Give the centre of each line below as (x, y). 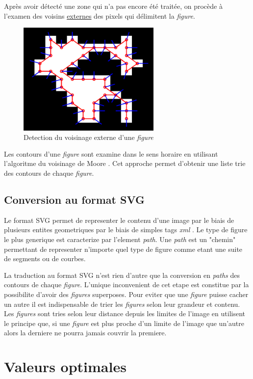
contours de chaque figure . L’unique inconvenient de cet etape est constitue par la (126, 284)
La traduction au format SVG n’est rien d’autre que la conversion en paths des (122, 275)
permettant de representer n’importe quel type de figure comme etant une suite (123, 249)
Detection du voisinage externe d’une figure (89, 137)
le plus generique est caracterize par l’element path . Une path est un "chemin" (120, 239)
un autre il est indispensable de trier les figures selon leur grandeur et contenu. (122, 304)
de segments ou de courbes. (45, 258)
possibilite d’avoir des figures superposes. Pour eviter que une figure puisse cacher (126, 294)
